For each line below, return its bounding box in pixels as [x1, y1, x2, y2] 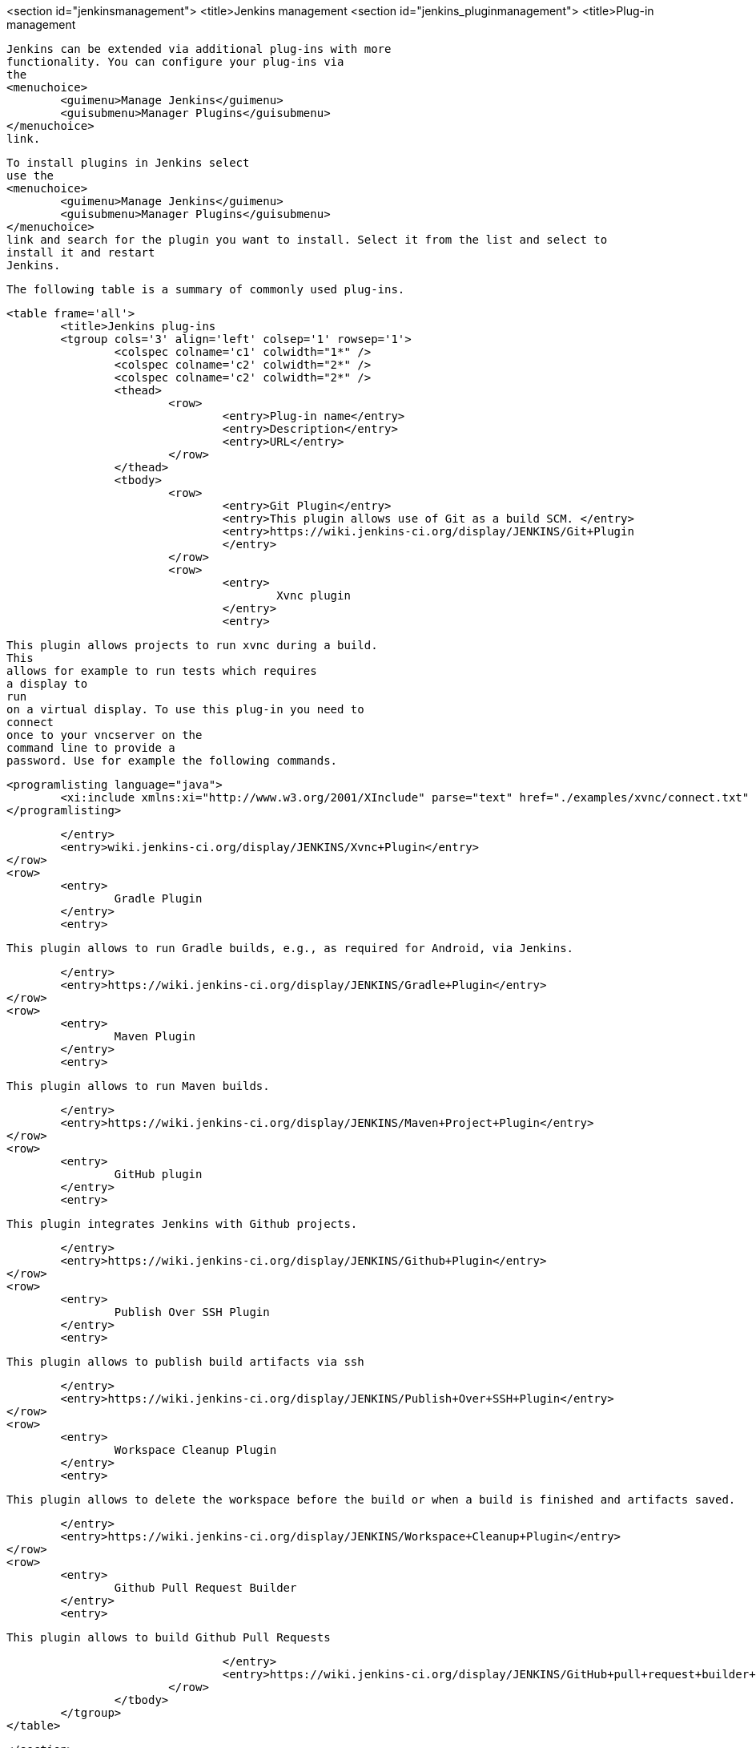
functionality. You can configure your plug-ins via [6, 55, 344, 68]
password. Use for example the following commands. [6, 754, 338, 767]
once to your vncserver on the [6, 729, 203, 741]
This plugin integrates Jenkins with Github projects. [6, 1217, 358, 1230]
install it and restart [6, 246, 155, 259]
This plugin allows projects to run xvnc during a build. [6, 639, 378, 652]
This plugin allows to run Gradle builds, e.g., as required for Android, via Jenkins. [6, 942, 574, 955]
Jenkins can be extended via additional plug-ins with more [6, 42, 392, 55]
